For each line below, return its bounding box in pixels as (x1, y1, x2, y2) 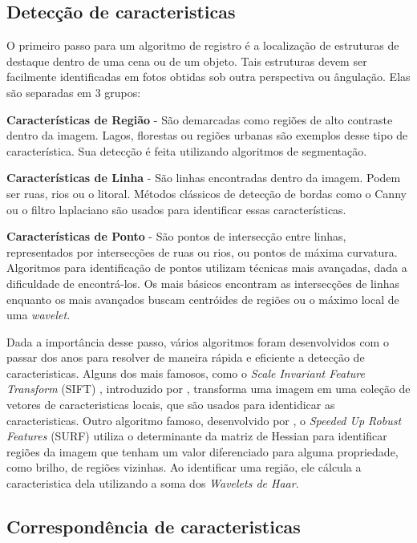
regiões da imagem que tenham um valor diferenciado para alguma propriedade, (6, 443, 399, 460)
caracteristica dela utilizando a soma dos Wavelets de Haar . (6, 475, 299, 492)
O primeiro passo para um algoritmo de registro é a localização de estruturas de (6, 37, 399, 54)
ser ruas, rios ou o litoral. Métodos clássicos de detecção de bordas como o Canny (6, 184, 407, 201)
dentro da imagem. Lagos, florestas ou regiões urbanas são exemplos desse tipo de (6, 127, 408, 144)
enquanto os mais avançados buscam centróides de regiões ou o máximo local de (6, 290, 399, 307)
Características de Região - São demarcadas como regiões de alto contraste (6, 111, 393, 128)
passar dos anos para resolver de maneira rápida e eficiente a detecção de (6, 349, 365, 366)
